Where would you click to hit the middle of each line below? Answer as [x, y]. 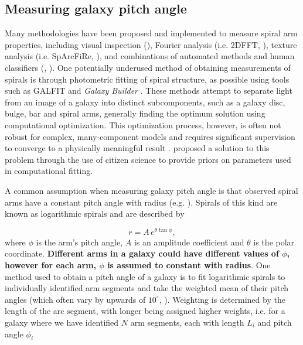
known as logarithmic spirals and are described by [95, 214]
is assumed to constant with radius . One [189, 264]
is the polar [274, 242]
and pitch [275, 322]
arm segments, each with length [187, 322]
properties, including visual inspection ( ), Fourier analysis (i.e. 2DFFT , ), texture [151, 44]
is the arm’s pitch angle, [79, 242]
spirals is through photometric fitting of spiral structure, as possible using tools [147, 79]
